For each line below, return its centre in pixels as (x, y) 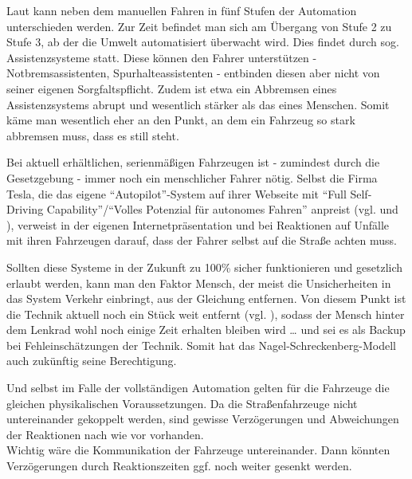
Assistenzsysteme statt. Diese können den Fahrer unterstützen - (162, 57)
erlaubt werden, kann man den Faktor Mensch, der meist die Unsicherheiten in (199, 283)
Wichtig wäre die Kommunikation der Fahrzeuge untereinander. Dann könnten (198, 450)
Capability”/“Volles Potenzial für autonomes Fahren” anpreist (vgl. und (222, 209)
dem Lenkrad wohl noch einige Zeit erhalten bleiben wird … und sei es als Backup (206, 330)
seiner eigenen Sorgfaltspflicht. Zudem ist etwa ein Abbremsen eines (172, 88)
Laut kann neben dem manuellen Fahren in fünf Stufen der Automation (182, 10)
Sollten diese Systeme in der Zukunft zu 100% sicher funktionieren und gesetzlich (205, 267)
